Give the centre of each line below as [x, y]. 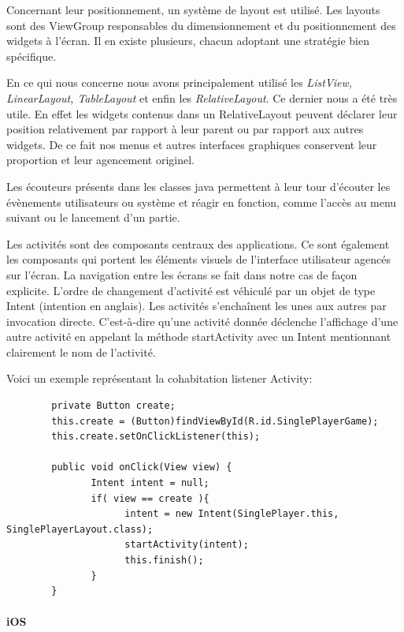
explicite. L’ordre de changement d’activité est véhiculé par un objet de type [191, 290]
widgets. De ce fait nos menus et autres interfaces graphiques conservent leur [192, 144]
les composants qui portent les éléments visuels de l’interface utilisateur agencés [199, 259]
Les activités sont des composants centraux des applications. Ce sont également [198, 243]
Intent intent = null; [150, 483]
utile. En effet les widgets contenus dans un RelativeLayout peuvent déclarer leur [202, 113]
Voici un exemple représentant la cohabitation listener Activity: [159, 378]
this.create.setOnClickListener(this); [156, 437]
